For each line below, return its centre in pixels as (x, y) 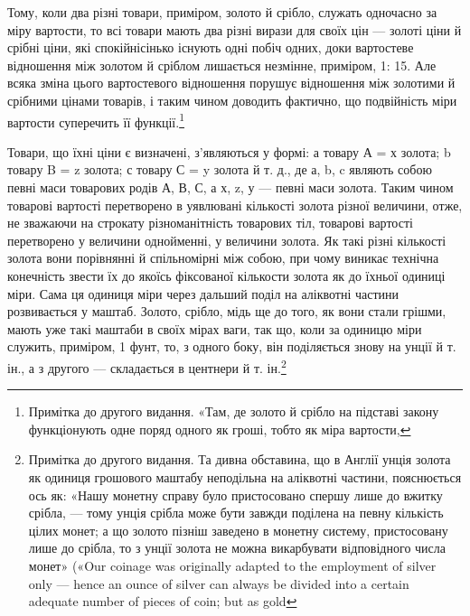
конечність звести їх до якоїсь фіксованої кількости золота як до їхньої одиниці (226, 275)
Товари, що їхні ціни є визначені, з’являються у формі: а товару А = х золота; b (229, 151)
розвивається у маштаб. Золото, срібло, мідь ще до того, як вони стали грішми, (227, 311)
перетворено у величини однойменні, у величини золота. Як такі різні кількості (227, 240)
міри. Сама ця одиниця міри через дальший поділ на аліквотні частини (203, 293)
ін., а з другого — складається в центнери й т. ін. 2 (147, 366)
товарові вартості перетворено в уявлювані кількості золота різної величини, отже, (235, 205)
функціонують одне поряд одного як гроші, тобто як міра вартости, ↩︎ (220, 429)
